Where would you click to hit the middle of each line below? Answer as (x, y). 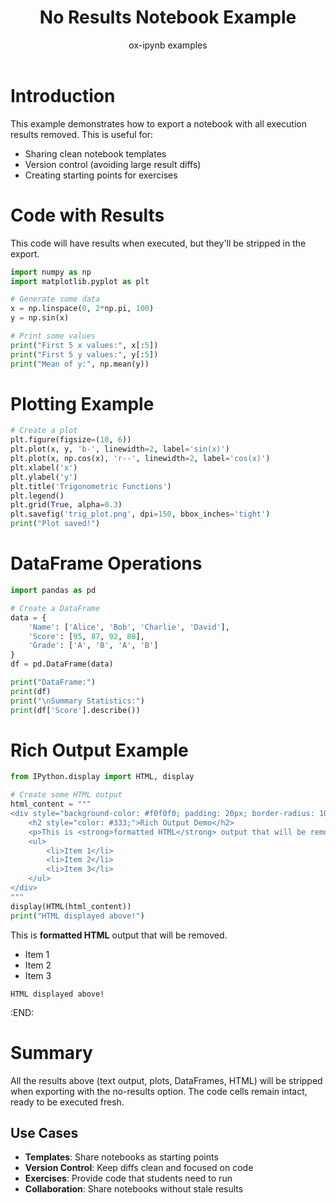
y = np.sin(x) (40, 318)
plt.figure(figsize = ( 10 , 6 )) (71, 440)
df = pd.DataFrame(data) (62, 664)
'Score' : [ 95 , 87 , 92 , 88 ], (86, 636)
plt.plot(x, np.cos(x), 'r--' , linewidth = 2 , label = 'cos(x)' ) (140, 459)
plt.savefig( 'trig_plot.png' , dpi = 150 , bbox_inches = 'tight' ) (140, 514)
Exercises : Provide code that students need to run (128, 1178)
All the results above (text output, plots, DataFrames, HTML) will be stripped (166, 1080)
